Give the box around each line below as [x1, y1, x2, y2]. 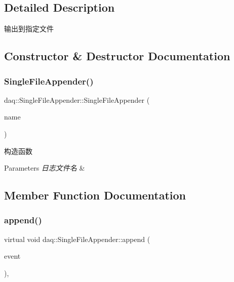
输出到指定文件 [4, 23, 54, 34]
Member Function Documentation [4, 187, 186, 203]
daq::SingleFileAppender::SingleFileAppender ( [4, 94, 150, 105]
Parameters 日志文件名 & [4, 163, 85, 173]
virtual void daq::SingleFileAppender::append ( [4, 233, 150, 244]
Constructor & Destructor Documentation [4, 48, 230, 64]
